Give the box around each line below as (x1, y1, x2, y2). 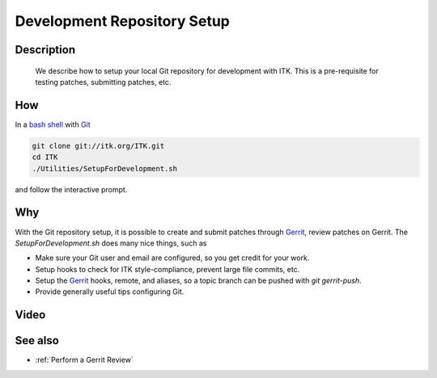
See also (15, 334, 60, 347)
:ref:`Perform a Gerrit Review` (35, 355, 134, 365)
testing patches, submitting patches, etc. (35, 77, 172, 86)
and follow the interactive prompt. (15, 184, 128, 194)
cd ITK (32, 153, 58, 162)
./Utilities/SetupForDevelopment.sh (32, 164, 178, 173)
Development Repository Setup (15, 12, 230, 30)
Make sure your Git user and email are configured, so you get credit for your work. (35, 253, 310, 262)
